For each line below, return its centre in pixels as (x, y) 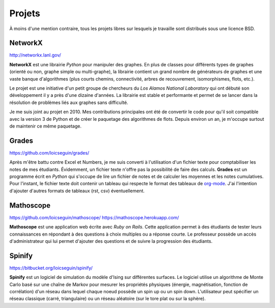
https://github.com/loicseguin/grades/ (49, 152)
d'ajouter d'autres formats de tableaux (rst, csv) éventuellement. (77, 191)
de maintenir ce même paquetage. (45, 126)
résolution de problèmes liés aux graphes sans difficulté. (69, 102)
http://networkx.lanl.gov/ (35, 55)
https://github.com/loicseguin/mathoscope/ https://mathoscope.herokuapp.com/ (94, 217)
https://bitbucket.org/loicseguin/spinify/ (51, 268)
